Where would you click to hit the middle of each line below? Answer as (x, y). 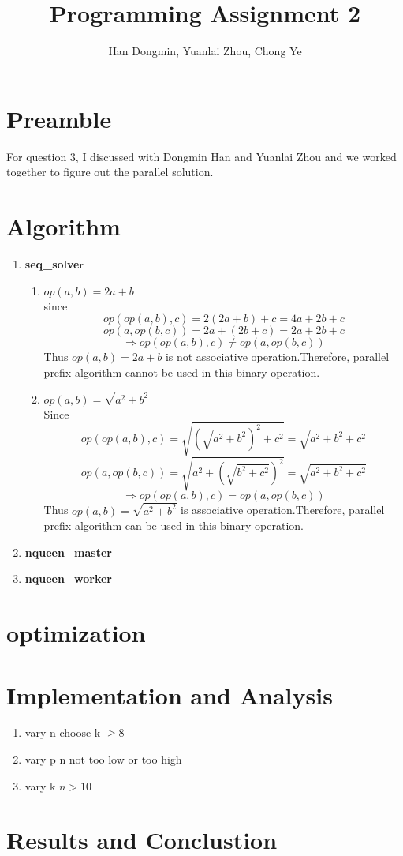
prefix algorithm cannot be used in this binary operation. (182, 372)
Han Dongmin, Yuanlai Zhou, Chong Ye (205, 51)
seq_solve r (54, 263)
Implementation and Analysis (170, 695)
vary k (40, 785)
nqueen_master (68, 552)
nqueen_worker (68, 578)
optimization (76, 633)
